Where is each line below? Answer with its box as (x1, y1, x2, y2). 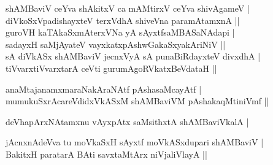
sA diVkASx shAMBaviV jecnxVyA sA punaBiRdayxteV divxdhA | (6, 50, 261, 63)
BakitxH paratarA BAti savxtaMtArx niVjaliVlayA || (6, 147, 207, 160)
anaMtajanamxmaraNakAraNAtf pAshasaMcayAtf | (6, 82, 202, 95)
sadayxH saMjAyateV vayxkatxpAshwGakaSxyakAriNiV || (6, 37, 226, 50)
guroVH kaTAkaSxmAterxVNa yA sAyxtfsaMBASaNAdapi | (6, 26, 235, 39)
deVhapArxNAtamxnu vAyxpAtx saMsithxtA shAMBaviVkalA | (6, 115, 249, 128)
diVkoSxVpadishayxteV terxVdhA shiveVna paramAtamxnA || (6, 13, 240, 26)
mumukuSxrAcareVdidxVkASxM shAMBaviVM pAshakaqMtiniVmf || (6, 94, 269, 107)
